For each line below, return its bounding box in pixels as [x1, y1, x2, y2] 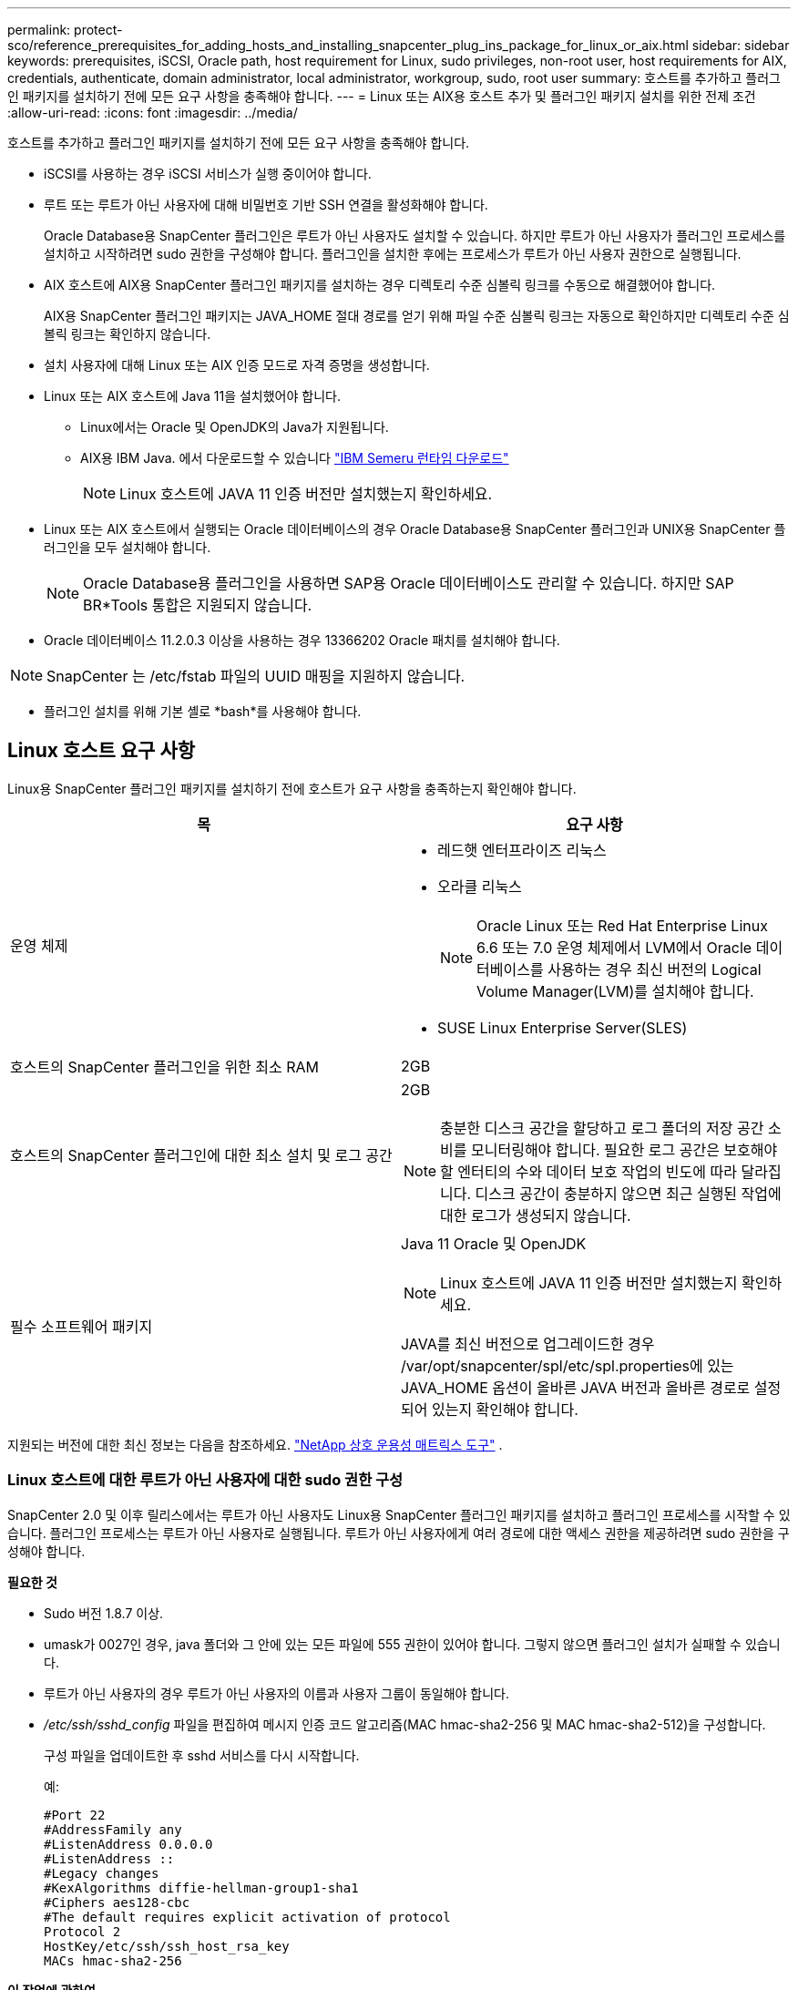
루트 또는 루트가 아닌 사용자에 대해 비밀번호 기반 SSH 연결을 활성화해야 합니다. [44, 197, 488, 212]
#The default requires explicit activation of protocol [44, 1909, 451, 1924]
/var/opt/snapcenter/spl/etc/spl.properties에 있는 [401, 1356, 734, 1375]
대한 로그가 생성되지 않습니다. [440, 1205, 631, 1225]
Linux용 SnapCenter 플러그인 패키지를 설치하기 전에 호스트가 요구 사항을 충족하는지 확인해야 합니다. [7, 780, 577, 796]
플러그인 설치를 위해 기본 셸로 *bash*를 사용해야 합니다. [44, 703, 362, 719]
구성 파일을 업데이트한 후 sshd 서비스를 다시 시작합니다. [44, 1747, 360, 1763]
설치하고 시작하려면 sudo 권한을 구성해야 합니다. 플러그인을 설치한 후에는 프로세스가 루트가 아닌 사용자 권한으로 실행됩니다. [44, 246, 742, 262]
